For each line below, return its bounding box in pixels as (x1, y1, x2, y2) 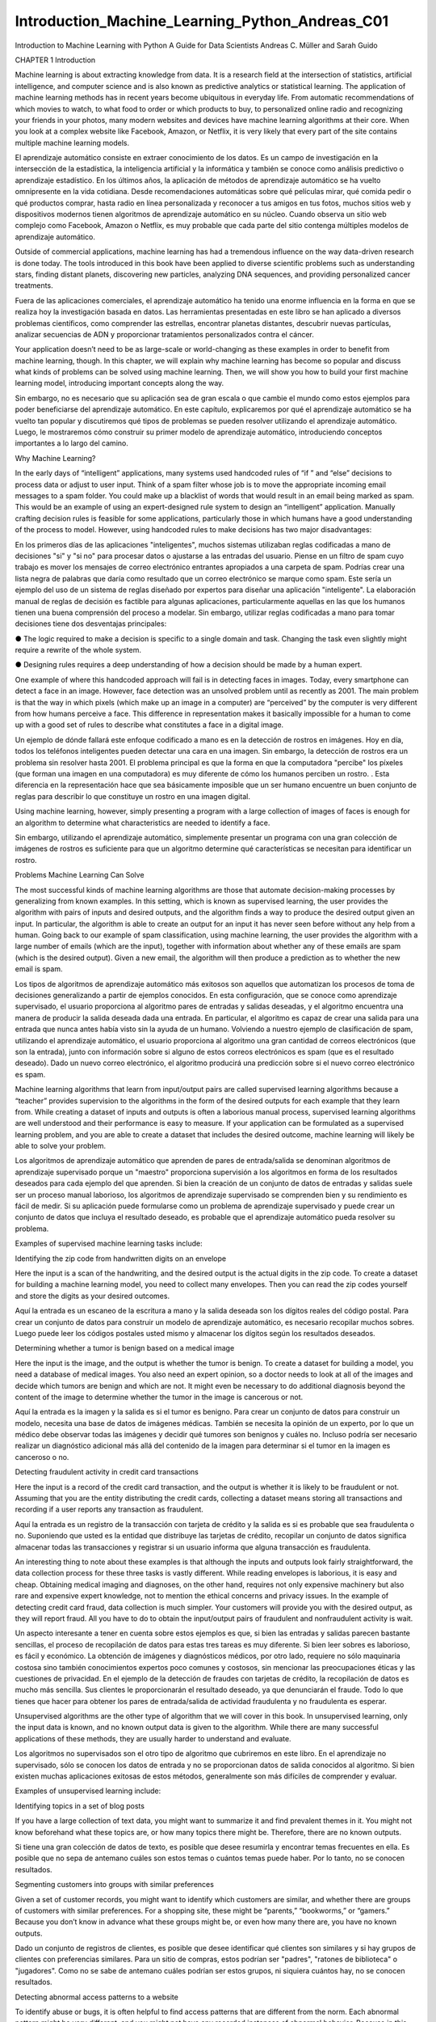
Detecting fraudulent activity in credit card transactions (15, 1467, 199, 1477)
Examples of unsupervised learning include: (15, 1786, 161, 1796)
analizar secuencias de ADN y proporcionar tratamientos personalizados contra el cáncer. (15, 329, 314, 339)
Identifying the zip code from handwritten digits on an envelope (15, 1254, 226, 1263)
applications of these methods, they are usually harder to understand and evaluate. (15, 1733, 291, 1743)
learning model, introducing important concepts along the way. (15, 379, 224, 388)
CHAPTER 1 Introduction (15, 55, 96, 65)
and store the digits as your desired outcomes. (15, 1291, 170, 1301)
